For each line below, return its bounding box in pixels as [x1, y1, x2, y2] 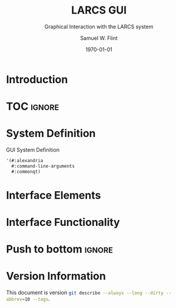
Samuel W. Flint [80, 34, 118, 41]
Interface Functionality [6, 216, 120, 229]
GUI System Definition [6, 146, 60, 153]
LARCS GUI [71, 4, 127, 17]
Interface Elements [6, 188, 101, 202]
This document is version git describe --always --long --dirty [6, 289, 164, 296]
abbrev [6, 296, 22, 303]
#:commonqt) [11, 169, 41, 175]
